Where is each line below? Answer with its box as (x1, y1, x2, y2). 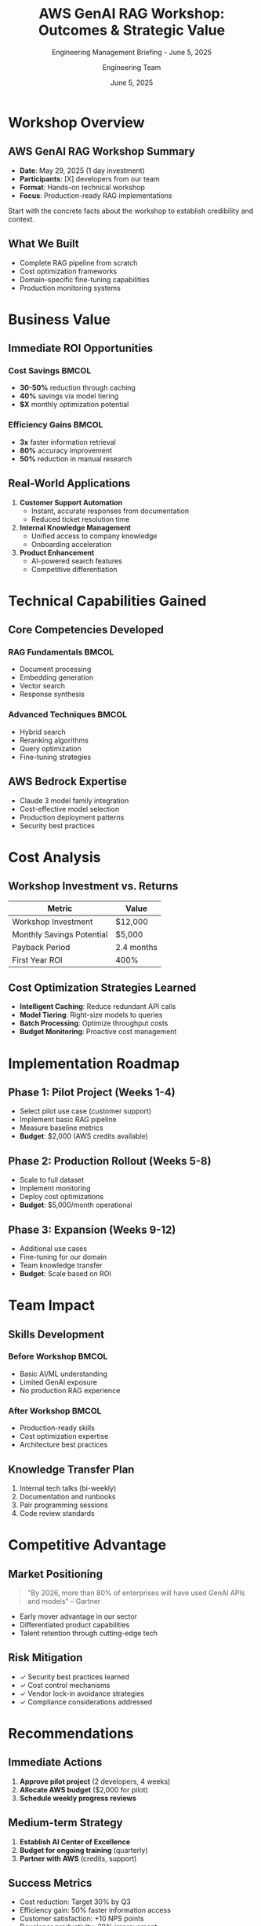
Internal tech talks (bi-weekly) (19, 1483, 117, 1493)
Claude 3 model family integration (19, 795, 129, 805)
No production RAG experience (19, 1385, 121, 1395)
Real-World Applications (8, 477, 131, 490)
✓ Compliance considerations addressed (19, 1697, 153, 1706)
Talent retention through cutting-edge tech (19, 1628, 158, 1638)
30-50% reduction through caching (19, 383, 136, 393)
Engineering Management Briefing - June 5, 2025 (51, 47, 212, 57)
